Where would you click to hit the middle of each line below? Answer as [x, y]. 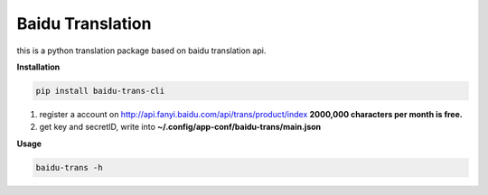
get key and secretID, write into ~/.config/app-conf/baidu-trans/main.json [180, 127]
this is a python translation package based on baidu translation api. [141, 51]
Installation [38, 67]
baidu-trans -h [69, 167]
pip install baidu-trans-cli [100, 91]
